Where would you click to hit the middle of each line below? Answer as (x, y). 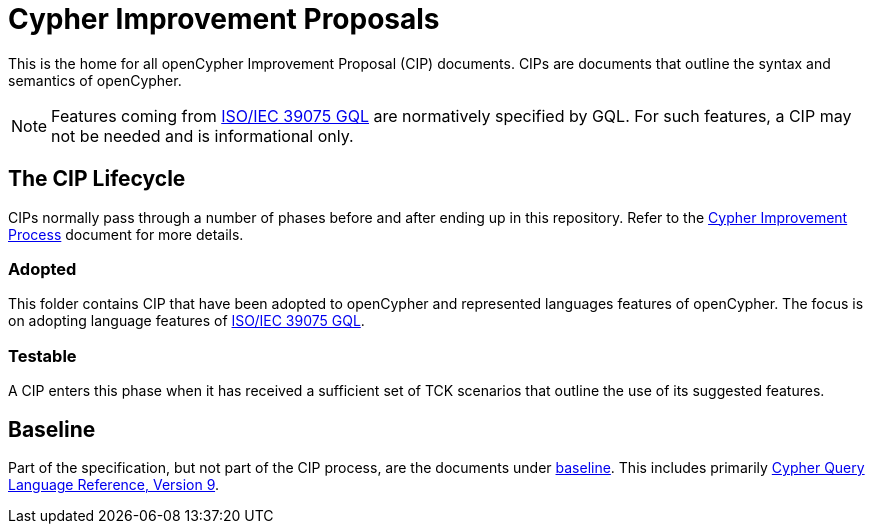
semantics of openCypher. (95, 80)
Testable (42, 355)
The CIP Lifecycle (97, 179)
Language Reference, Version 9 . (114, 484)
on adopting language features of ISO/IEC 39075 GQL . (186, 321)
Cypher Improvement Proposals (224, 19)
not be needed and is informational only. (202, 135)
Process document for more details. (126, 234)
